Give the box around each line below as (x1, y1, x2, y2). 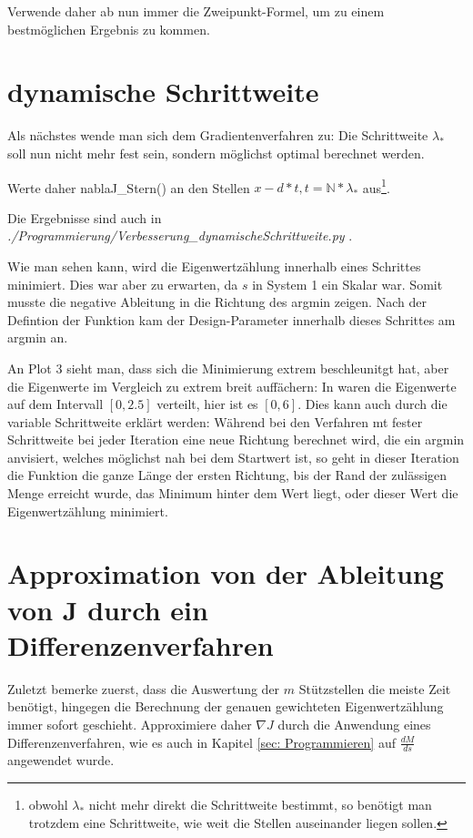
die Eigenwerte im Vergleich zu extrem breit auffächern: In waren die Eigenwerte (7, 376, 457, 395)
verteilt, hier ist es (156, 394, 258, 414)
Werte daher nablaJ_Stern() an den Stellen (7, 178, 250, 197)
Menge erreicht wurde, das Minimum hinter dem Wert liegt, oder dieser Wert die (7, 484, 458, 503)
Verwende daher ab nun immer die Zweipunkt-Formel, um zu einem (7, 2, 385, 20)
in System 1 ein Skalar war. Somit (252, 274, 443, 293)
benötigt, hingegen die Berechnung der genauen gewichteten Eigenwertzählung (7, 697, 444, 716)
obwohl (28, 794, 68, 813)
